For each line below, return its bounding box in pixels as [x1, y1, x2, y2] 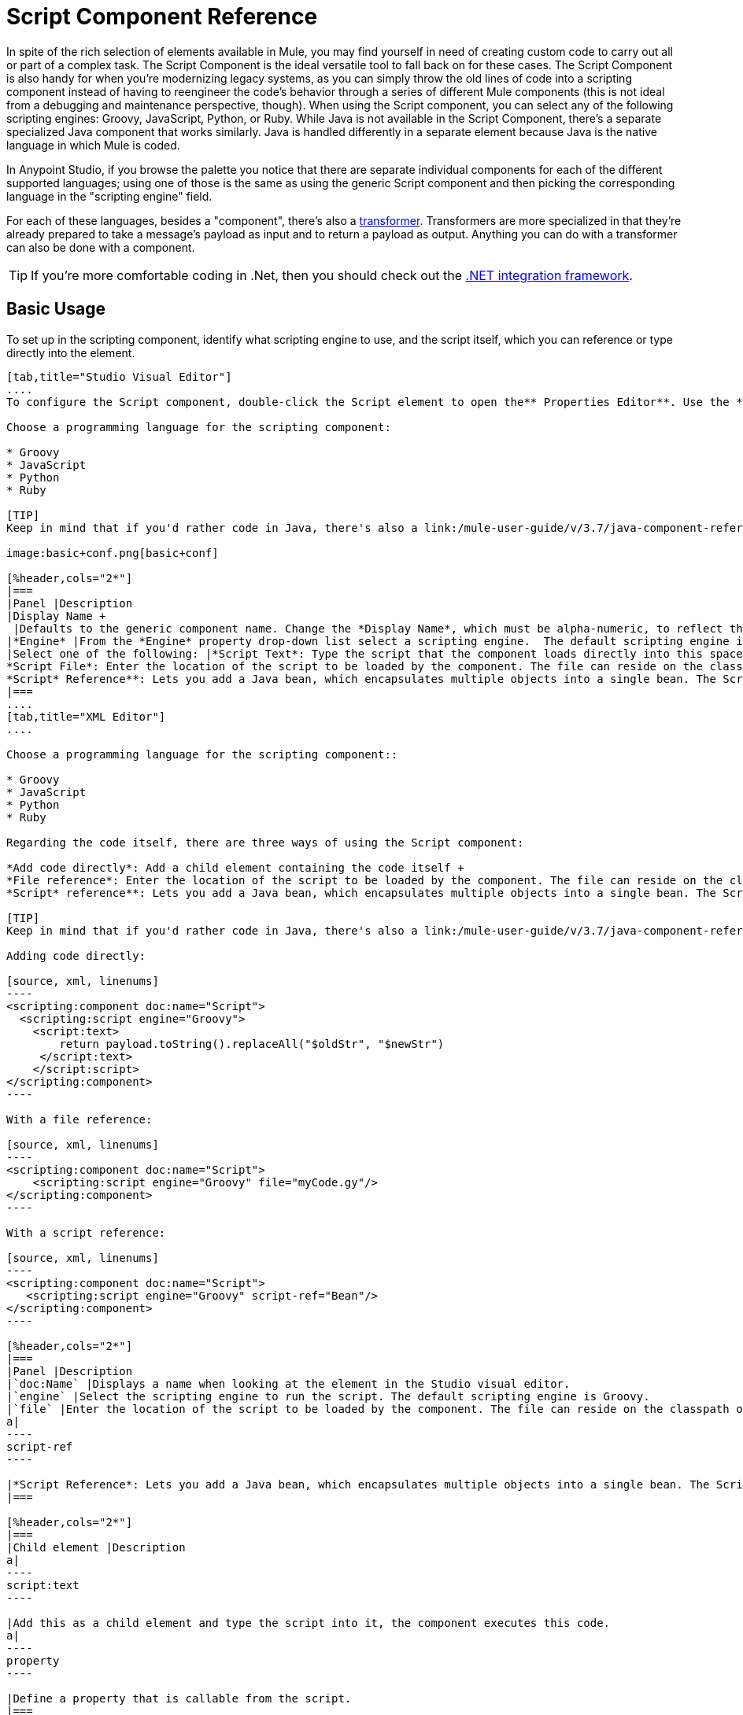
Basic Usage [6, 299, 105, 319]
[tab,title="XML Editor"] [6, 710, 166, 723]
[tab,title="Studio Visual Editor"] [6, 370, 232, 383]
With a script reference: [6, 1226, 166, 1239]
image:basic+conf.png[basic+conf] [6, 546, 219, 559]
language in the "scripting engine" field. [6, 189, 213, 203]
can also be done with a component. [6, 240, 195, 254]
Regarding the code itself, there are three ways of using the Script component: [6, 835, 524, 849]
